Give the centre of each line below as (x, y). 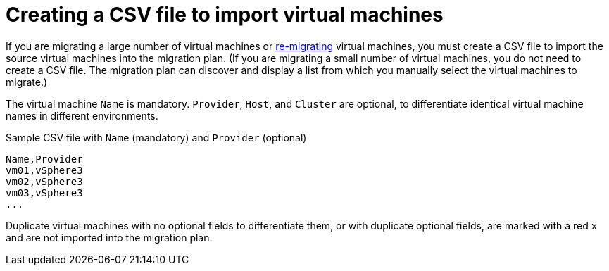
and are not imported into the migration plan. (109, 237)
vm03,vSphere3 (44, 193)
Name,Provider (44, 159)
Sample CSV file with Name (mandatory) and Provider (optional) (156, 137)
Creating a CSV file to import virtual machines (225, 15)
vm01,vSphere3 (44, 170)
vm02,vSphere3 (44, 181)
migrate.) (27, 82)
